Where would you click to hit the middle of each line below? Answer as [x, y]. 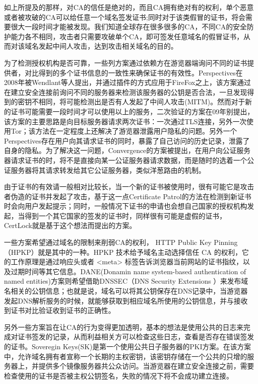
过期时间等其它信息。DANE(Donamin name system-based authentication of [128, 271]
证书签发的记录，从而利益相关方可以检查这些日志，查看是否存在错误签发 [136, 337]
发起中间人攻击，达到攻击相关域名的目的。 [108, 46]
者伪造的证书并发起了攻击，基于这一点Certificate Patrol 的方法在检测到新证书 [128, 196]
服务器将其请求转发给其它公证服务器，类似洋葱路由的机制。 [108, 170]
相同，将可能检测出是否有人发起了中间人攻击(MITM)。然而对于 [142, 102]
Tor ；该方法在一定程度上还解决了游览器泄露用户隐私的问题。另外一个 [124, 131]
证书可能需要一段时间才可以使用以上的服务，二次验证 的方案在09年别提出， [132, 111]
